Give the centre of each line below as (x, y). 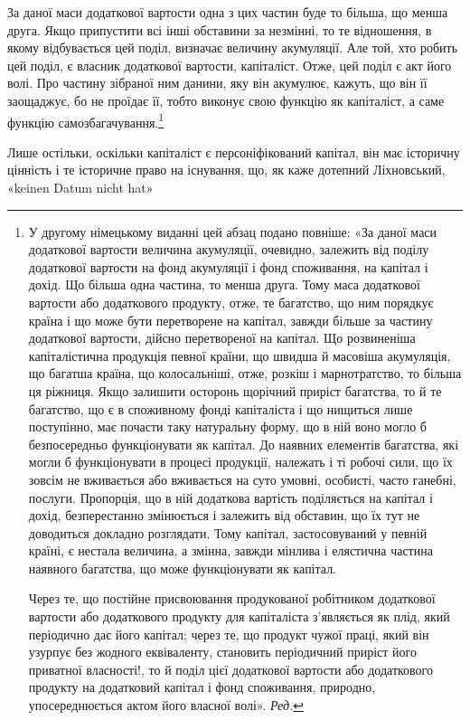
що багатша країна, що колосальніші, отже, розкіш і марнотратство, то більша (245, 373)
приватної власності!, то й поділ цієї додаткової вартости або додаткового (231, 669)
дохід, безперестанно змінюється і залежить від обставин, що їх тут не (224, 515)
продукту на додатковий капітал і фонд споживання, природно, (202, 687)
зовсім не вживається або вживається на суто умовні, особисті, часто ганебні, (242, 479)
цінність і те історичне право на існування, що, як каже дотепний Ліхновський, (226, 170)
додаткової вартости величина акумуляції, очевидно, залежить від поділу (229, 249)
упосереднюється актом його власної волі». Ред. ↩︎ (166, 705)
